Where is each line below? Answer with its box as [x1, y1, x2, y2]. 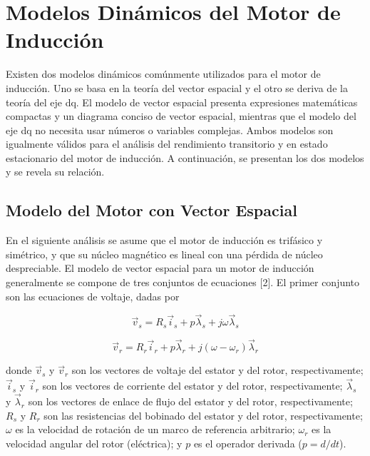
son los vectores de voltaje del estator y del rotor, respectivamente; [71, 363, 364, 378]
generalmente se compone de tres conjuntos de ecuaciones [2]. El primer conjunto [6, 275, 360, 290]
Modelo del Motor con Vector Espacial [6, 199, 297, 221]
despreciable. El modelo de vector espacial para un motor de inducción [6, 260, 314, 275]
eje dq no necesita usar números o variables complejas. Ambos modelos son [6, 122, 334, 137]
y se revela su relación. [6, 164, 105, 179]
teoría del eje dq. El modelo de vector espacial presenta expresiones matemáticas [6, 94, 358, 109]
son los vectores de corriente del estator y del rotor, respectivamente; [42, 378, 343, 393]
